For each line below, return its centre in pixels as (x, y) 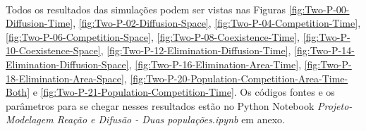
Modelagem (30, 119)
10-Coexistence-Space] (53, 50)
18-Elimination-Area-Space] (65, 78)
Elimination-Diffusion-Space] (67, 64)
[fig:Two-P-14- (324, 50)
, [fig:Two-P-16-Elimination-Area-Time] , (215, 64)
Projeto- (335, 105)
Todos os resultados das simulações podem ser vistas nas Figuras (146, 9)
